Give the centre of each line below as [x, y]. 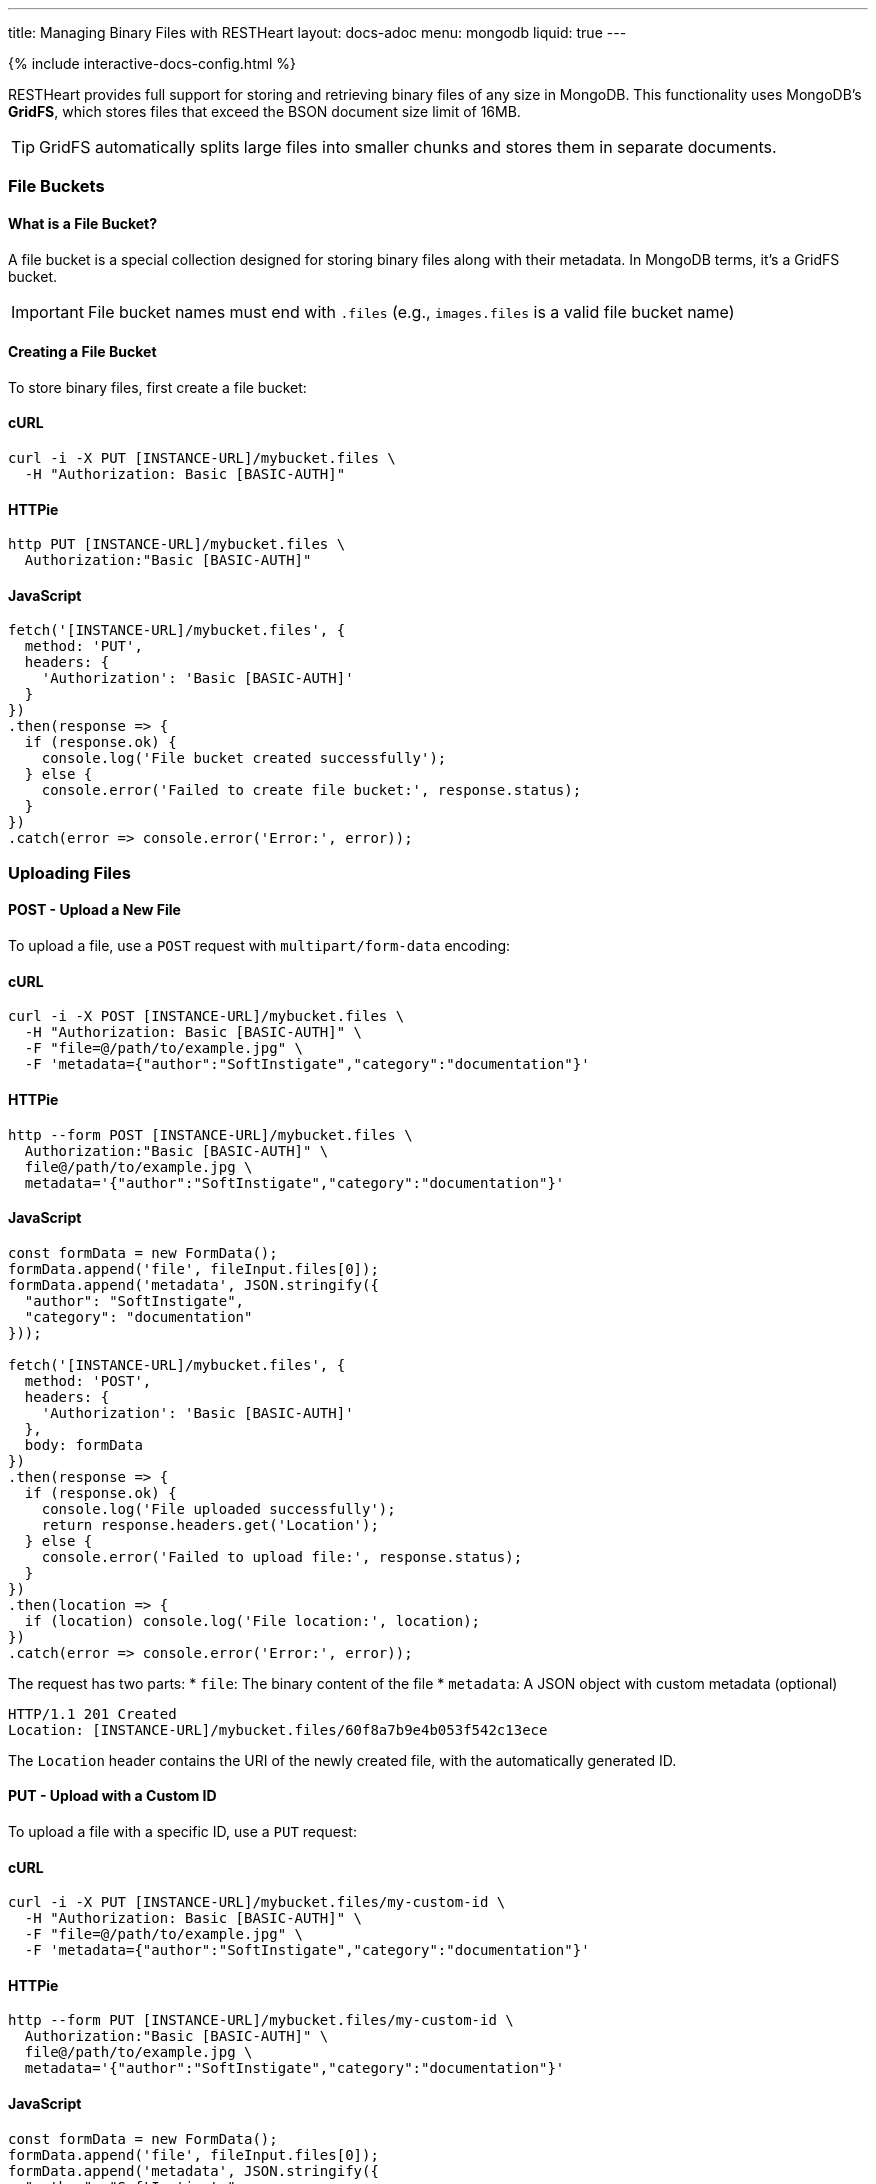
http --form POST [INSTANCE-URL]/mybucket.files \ [210, 1134]
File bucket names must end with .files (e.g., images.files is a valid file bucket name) [411, 311]
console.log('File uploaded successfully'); [218, 1508]
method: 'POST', [88, 1380]
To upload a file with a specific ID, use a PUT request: [182, 1831]
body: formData [83, 1444]
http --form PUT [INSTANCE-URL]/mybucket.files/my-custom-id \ [261, 2020]
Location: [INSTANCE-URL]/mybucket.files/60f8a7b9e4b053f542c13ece [278, 1729]
